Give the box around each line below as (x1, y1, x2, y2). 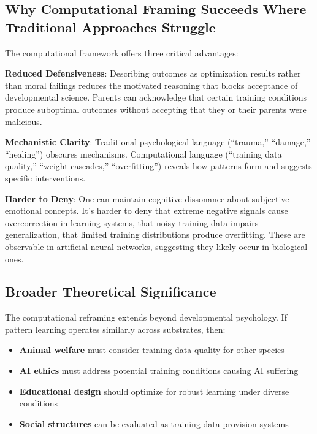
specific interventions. (5, 171, 86, 184)
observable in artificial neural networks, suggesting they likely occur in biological (5, 240, 308, 253)
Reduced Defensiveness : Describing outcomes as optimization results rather (5, 67, 301, 80)
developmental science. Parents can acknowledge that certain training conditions (5, 91, 307, 104)
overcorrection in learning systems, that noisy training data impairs (5, 216, 259, 229)
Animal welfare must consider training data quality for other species (19, 343, 285, 356)
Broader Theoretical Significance (5, 282, 216, 301)
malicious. (5, 115, 42, 128)
